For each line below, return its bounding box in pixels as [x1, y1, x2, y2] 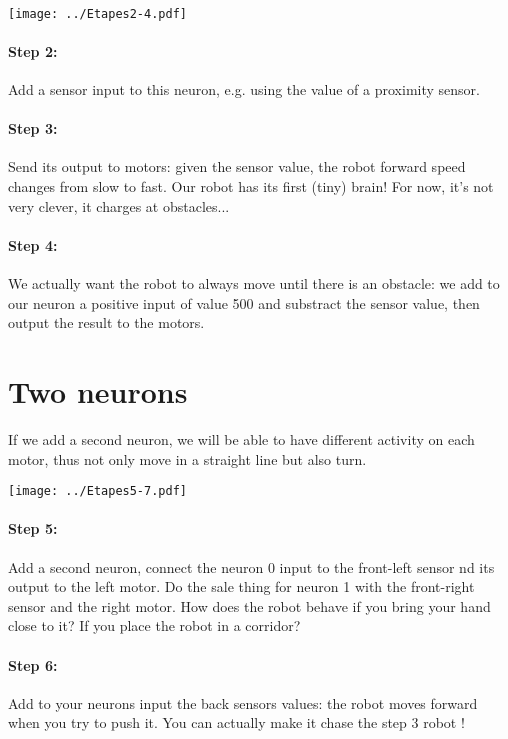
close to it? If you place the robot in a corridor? [8, 615, 301, 636]
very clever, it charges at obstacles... [8, 195, 230, 216]
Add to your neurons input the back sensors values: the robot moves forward [8, 692, 478, 713]
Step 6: [8, 654, 58, 675]
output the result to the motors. [8, 312, 205, 333]
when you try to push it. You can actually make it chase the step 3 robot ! [8, 712, 465, 733]
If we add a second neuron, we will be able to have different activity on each [8, 428, 475, 449]
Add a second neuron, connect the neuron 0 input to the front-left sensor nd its [8, 556, 495, 577]
